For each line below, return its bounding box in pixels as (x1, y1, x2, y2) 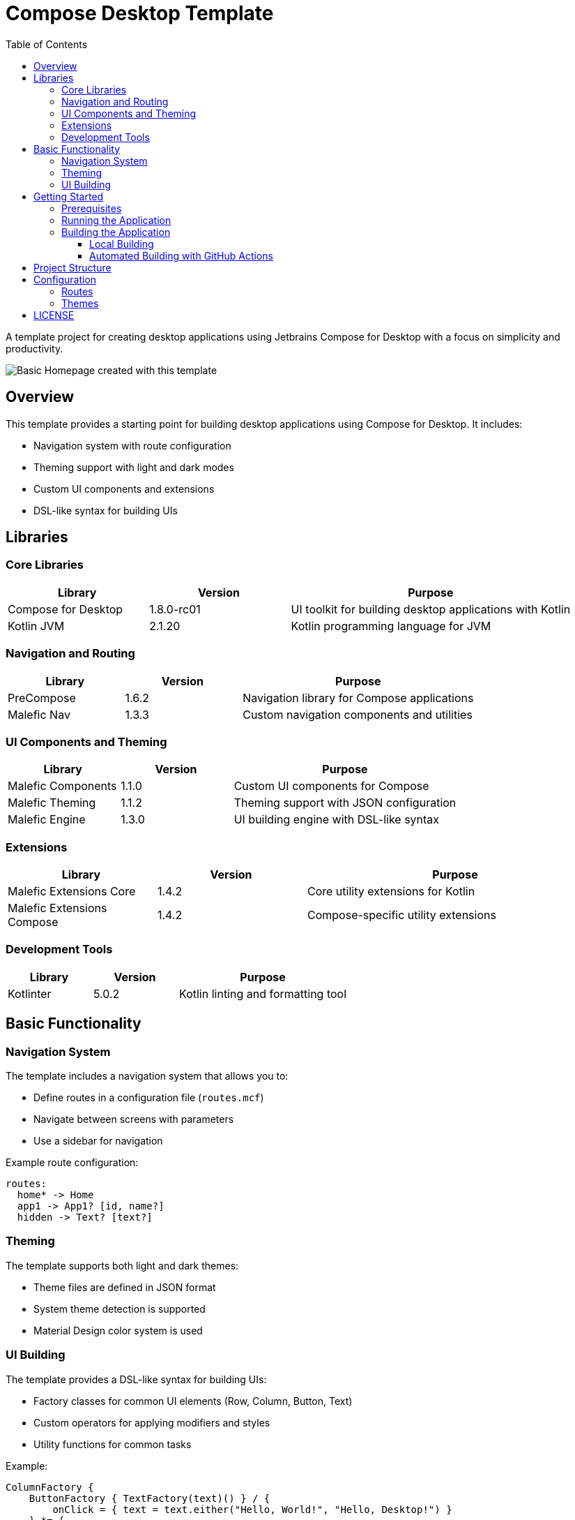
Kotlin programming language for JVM (291, 618, 491, 633)
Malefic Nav (8, 707, 70, 722)
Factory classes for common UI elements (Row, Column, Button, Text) (33, 1394, 353, 1407)
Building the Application (61, 225, 171, 238)
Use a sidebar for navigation (33, 1135, 163, 1147)
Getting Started (33, 190, 104, 202)
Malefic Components (8, 779, 117, 793)
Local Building (89, 237, 154, 250)
